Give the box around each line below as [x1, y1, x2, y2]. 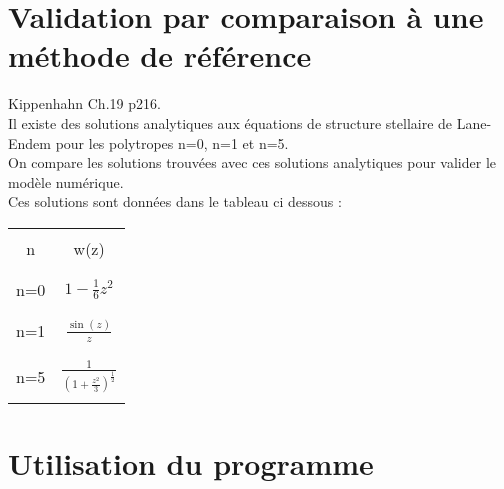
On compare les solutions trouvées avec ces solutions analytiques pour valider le [8, 152, 497, 173]
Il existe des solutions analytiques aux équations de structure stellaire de [8, 112, 453, 133]
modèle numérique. [8, 171, 124, 192]
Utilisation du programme [8, 442, 374, 483]
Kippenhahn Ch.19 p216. [8, 93, 161, 114]
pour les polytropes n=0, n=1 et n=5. [55, 132, 289, 153]
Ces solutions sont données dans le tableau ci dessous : [8, 191, 342, 212]
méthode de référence [8, 35, 312, 76]
